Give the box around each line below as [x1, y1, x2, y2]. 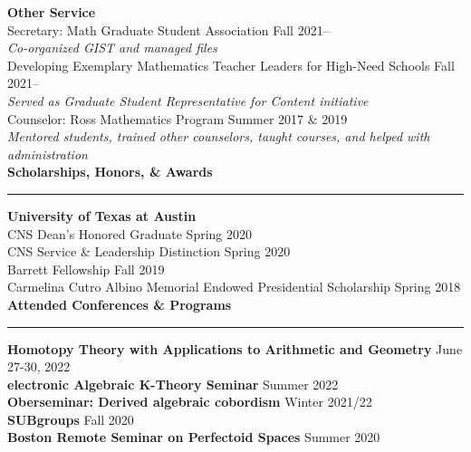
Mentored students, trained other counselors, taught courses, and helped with [7, 127, 430, 146]
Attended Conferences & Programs [7, 294, 232, 313]
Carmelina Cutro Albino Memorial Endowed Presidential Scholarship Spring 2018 [7, 277, 461, 296]
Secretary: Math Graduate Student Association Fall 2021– [7, 20, 330, 39]
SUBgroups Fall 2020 [7, 409, 134, 428]
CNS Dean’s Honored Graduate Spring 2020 [7, 224, 253, 243]
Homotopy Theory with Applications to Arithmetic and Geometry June [7, 339, 463, 358]
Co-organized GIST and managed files [7, 38, 217, 57]
